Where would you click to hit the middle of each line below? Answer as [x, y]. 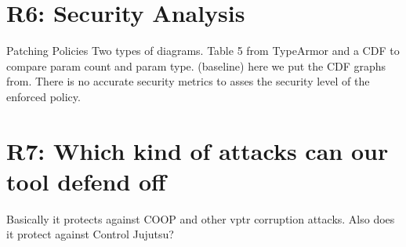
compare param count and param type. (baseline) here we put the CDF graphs [196, 65]
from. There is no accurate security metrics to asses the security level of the [188, 81]
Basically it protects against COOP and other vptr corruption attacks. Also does [201, 218]
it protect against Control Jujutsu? [90, 234]
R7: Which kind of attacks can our [198, 150]
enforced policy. [43, 96]
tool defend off [86, 181]
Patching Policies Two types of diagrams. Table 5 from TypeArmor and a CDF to [203, 51]
